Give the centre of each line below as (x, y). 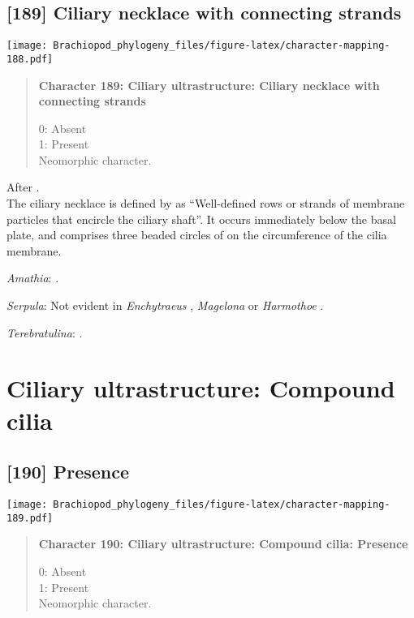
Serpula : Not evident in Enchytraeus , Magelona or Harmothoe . (165, 305)
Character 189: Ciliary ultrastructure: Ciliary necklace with (209, 85)
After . (23, 187)
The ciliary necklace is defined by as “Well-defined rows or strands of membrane (206, 203)
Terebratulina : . (45, 332)
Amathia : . (33, 278)
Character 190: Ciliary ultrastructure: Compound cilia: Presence (223, 544)
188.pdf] (30, 59)
